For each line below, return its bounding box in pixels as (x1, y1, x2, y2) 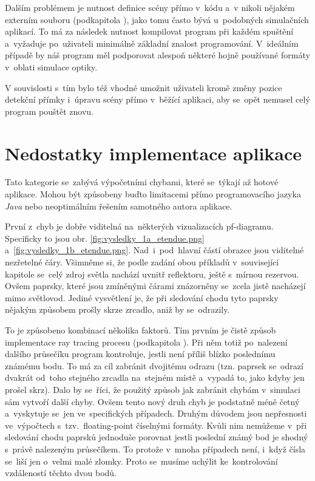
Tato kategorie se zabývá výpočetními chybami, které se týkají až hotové (5, 176, 279, 188)
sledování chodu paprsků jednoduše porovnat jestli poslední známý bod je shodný (5, 431, 308, 443)
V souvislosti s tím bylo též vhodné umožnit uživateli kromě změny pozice (5, 81, 282, 94)
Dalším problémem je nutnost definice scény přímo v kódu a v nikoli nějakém (5, 1, 295, 13)
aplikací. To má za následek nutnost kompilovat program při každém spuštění (5, 25, 294, 38)
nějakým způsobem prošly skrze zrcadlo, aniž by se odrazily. (5, 303, 230, 316)
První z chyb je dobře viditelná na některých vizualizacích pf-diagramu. (5, 220, 274, 233)
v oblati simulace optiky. (5, 60, 98, 73)
